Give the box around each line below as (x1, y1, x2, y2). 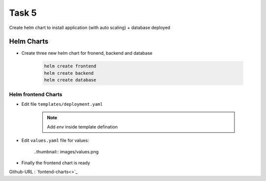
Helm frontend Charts (9, 91, 63, 98)
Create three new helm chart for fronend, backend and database (21, 50, 153, 56)
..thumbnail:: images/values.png (33, 149, 99, 154)
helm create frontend (44, 63, 97, 69)
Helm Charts (9, 37, 49, 46)
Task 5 (9, 7, 37, 18)
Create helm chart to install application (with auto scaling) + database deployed (9, 25, 170, 30)
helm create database (44, 77, 97, 83)
